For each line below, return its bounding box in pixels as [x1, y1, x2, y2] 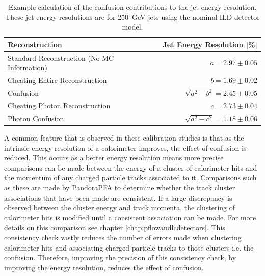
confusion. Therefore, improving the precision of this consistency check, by [4, 252, 236, 263]
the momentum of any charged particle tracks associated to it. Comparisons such [4, 172, 257, 183]
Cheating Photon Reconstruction [8, 100, 111, 111]
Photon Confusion [8, 113, 64, 123]
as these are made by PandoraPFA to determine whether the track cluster [4, 182, 235, 192]
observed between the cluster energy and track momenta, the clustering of [4, 202, 235, 213]
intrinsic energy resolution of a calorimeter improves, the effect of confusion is [4, 142, 247, 153]
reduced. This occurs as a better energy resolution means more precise [4, 152, 224, 163]
